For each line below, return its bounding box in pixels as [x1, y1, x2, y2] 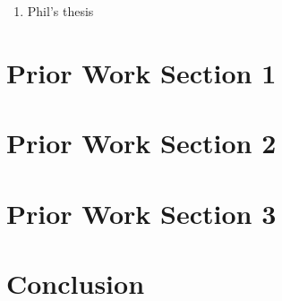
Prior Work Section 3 [6, 194, 277, 231]
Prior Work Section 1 [6, 54, 277, 90]
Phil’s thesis [27, 2, 94, 20]
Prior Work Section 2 [6, 125, 277, 161]
